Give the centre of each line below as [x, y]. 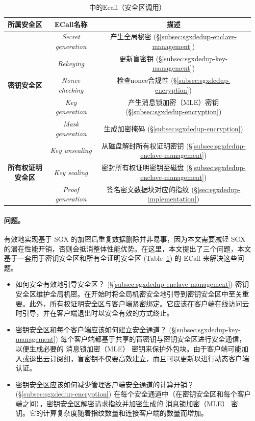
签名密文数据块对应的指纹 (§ [152, 189]
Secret [71, 37]
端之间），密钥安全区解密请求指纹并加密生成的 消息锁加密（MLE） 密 [127, 403]
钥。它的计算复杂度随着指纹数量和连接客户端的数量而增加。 [112, 413]
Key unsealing [71, 150]
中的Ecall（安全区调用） [127, 7]
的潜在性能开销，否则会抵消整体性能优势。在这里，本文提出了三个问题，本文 [127, 248]
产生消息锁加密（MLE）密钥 [174, 102]
